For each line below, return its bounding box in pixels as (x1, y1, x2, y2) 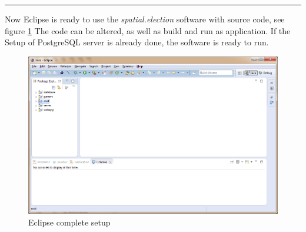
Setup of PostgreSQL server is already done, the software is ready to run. (5, 36, 269, 48)
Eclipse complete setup (28, 216, 111, 228)
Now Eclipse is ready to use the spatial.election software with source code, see (5, 13, 285, 25)
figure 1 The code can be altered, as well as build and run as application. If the (5, 24, 291, 37)
